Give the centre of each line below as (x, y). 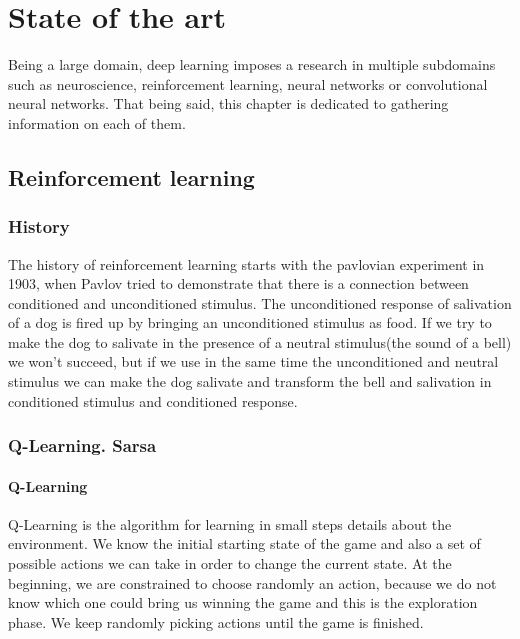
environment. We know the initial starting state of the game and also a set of (244, 543)
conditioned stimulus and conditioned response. (153, 400)
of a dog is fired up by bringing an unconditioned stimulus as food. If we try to (250, 322)
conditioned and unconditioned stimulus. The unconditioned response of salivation (260, 302)
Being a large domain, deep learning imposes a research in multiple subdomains (252, 64)
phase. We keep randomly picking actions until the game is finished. (216, 621)
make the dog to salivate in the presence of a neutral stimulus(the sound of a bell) (260, 341)
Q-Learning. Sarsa (82, 445)
